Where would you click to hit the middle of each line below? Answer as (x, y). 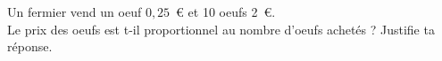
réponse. (30, 46)
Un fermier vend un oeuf (75, 11)
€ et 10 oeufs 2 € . (226, 11)
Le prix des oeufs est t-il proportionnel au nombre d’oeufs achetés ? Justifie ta (221, 29)
